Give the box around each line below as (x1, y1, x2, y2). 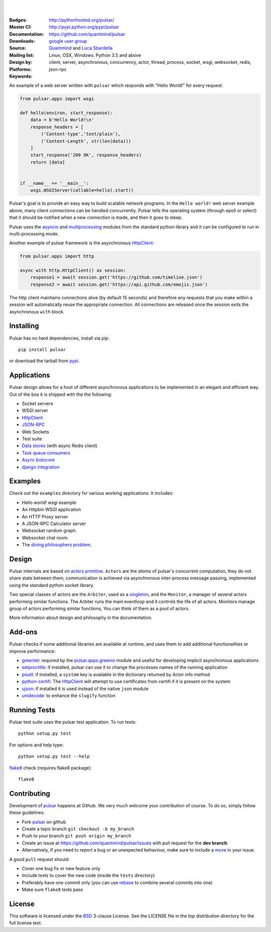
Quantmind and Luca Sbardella (49, 45, 113, 51)
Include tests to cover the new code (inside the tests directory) (22, 873, 155, 879)
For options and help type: (9, 742, 64, 748)
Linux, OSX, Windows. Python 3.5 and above (49, 52, 142, 58)
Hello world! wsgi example (22, 499, 77, 505)
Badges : (9, 17, 27, 23)
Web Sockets (22, 429, 50, 435)
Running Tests (9, 706, 55, 714)
